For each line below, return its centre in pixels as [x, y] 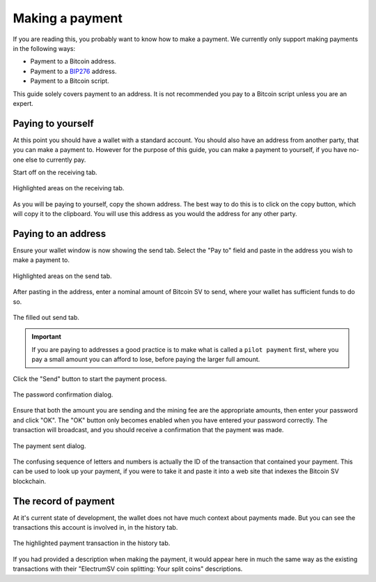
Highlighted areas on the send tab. [62, 276]
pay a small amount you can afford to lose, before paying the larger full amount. [146, 360]
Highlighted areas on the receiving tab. [69, 188]
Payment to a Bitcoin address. [73, 61]
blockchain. [30, 481]
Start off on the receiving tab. [55, 172]
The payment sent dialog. [49, 445]
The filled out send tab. [46, 317]
